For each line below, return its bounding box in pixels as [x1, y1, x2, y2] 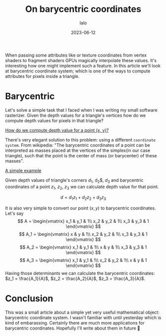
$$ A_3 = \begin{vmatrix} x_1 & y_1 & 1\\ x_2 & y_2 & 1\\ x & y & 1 [19, 257, 147, 264]
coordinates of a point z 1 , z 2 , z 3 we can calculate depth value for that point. [5, 184, 159, 191]
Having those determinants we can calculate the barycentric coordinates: [5, 270, 155, 276]
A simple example [5, 167, 42, 173]
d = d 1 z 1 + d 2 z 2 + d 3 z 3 [60, 195, 107, 202]
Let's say [5, 210, 24, 216]
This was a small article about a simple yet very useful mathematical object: [5, 309, 160, 316]
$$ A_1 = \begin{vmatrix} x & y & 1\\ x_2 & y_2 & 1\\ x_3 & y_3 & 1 [19, 231, 148, 237]
